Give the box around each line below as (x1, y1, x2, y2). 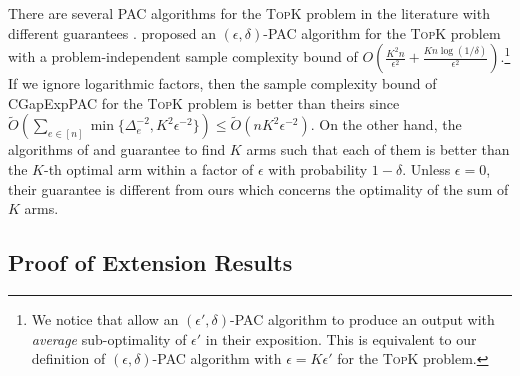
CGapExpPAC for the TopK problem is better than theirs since (8, 92, 400, 113)
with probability (268, 158, 368, 179)
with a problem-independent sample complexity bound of (8, 46, 358, 67)
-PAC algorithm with (152, 348, 282, 369)
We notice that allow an (31, 308, 179, 329)
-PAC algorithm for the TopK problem (263, 22, 501, 43)
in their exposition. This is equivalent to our (205, 328, 477, 349)
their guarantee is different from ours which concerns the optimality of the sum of (8, 178, 509, 199)
